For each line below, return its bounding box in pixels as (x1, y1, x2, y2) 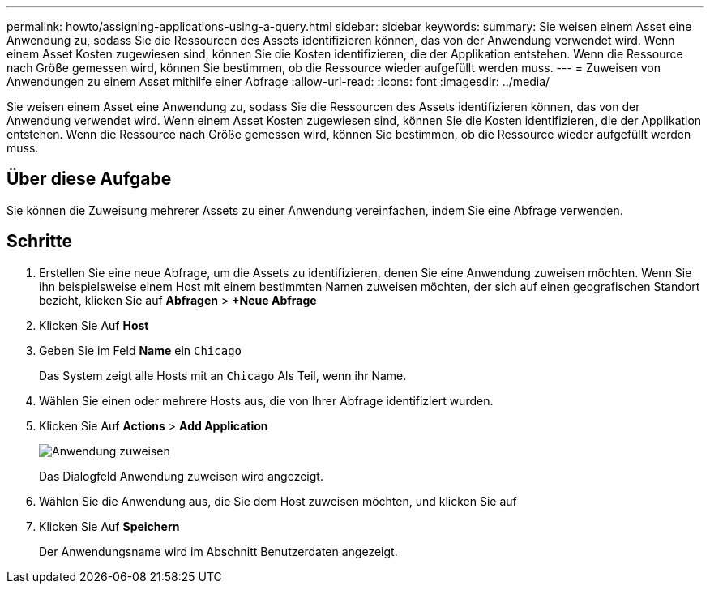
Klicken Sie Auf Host (39, 318, 149, 332)
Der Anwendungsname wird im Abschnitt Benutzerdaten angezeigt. (39, 544, 398, 558)
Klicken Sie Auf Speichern (39, 519, 180, 533)
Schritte (6, 231, 72, 252)
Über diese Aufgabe (6, 169, 172, 190)
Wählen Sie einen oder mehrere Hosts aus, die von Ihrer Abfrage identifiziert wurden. (39, 393, 494, 408)
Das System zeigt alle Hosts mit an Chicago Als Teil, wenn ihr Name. (39, 368, 407, 383)
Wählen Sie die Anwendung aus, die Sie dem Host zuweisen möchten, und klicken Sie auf (39, 494, 517, 508)
